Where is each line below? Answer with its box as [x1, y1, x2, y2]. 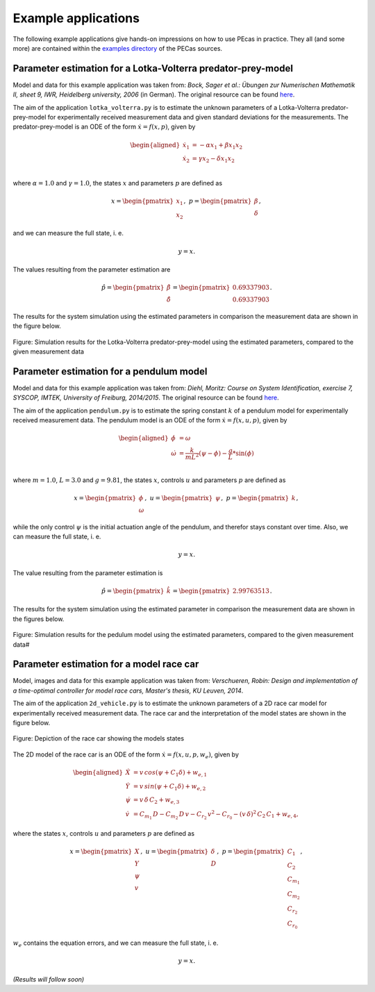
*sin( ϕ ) [233, 449, 255, 458]
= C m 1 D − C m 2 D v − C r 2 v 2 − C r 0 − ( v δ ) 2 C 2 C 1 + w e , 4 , [133, 809, 299, 820]
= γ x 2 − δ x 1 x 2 [192, 155, 235, 165]
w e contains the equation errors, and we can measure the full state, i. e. [12, 939, 219, 948]
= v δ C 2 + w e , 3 [133, 796, 180, 806]
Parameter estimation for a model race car [12, 659, 199, 670]
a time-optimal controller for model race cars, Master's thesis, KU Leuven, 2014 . [12, 686, 244, 695]
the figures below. [12, 615, 65, 623]
